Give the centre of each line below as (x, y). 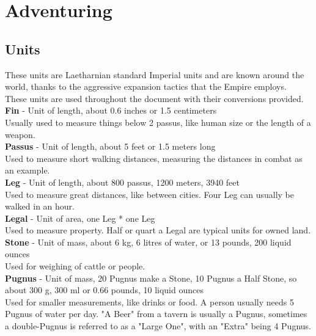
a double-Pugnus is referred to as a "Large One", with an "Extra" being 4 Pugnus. (158, 326)
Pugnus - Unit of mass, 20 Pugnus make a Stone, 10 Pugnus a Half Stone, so (151, 278)
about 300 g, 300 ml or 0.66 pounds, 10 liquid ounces (104, 290)
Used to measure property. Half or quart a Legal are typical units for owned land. (158, 230)
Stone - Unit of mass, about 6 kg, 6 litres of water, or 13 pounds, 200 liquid (148, 242)
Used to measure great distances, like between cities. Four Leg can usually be (150, 194)
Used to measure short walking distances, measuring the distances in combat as (154, 158)
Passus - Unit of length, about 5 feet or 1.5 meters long (110, 146)
